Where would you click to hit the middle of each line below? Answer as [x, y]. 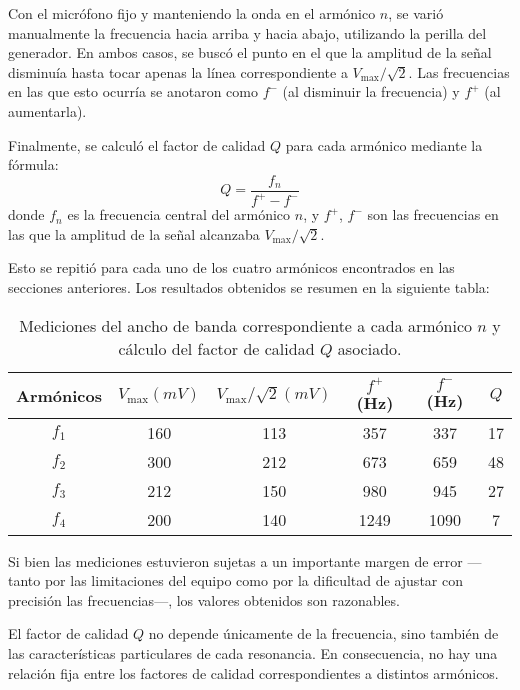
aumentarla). [47, 110]
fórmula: [33, 164]
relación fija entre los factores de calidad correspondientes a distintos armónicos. [253, 672]
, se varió [416, 13]
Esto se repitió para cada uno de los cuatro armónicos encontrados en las [231, 267]
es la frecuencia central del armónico [179, 214]
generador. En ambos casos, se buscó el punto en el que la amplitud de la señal [250, 52]
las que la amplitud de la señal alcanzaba [134, 233]
